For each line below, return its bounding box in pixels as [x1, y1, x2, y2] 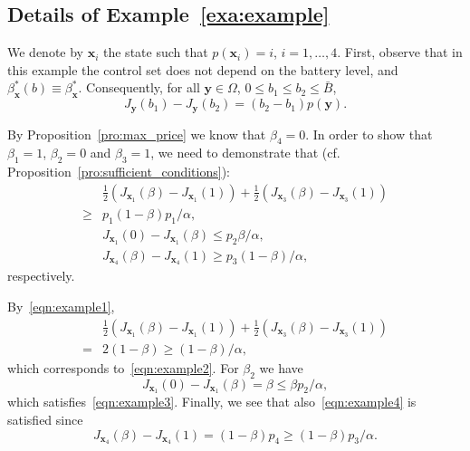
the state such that [103, 43, 208, 62]
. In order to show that [305, 124, 433, 143]
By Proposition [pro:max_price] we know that [7, 124, 266, 143]
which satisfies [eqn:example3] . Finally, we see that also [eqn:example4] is [7, 392, 417, 411]
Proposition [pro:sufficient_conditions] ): [7, 162, 230, 181]
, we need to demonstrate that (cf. [150, 143, 341, 162]
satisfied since [7, 409, 83, 428]
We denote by [7, 43, 83, 62]
